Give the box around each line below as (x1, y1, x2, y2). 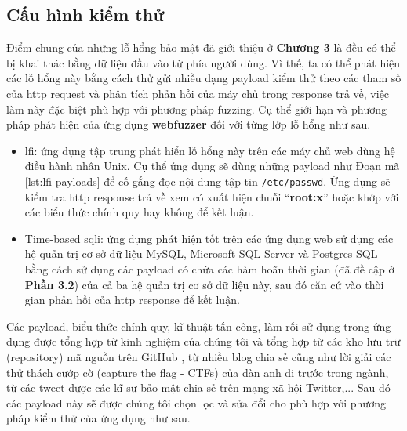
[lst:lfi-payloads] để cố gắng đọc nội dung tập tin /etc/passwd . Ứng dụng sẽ (24, 172, 391, 189)
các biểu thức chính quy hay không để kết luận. (24, 204, 254, 220)
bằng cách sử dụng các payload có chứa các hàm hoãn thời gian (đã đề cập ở (24, 260, 394, 277)
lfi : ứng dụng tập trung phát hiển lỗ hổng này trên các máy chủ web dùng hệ (24, 142, 395, 158)
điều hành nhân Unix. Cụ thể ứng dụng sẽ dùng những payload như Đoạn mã (24, 158, 400, 174)
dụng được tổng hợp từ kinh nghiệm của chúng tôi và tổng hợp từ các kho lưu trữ (6, 333, 401, 350)
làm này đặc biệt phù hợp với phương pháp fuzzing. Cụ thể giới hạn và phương (6, 100, 387, 117)
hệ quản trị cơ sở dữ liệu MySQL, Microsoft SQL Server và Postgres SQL (24, 245, 378, 262)
